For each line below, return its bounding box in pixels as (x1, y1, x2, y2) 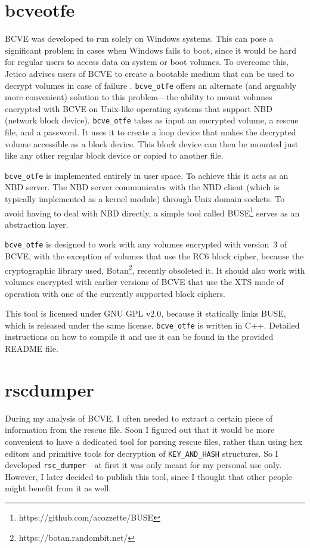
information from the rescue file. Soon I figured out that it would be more (5, 423, 275, 436)
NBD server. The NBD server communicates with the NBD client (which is (5, 181, 280, 193)
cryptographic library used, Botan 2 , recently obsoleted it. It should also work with (5, 262, 305, 276)
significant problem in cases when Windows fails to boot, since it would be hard (5, 44, 296, 56)
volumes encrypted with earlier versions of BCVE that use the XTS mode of (5, 275, 284, 287)
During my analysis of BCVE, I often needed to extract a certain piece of (5, 411, 273, 424)
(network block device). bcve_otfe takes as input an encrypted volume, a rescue (5, 114, 299, 126)
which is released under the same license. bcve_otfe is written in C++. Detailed (5, 318, 300, 331)
